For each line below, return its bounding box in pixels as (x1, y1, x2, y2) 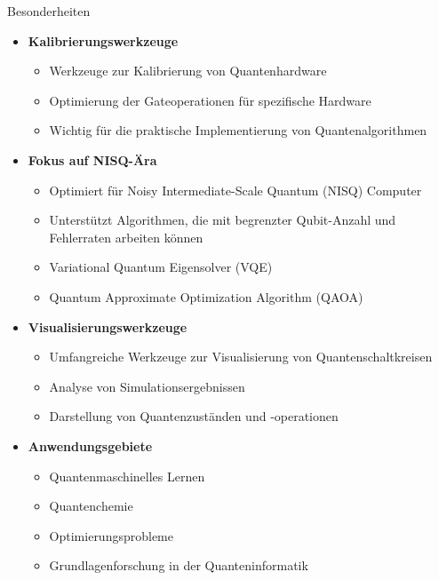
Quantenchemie (49, 497, 133, 515)
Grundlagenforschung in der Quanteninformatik (49, 556, 308, 575)
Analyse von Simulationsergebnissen (49, 377, 245, 395)
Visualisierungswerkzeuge (28, 317, 188, 336)
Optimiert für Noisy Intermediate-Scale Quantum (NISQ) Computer (49, 180, 422, 199)
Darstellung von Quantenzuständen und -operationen (49, 407, 339, 425)
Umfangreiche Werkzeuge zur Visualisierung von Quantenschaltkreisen (49, 347, 433, 366)
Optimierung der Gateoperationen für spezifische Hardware (49, 91, 371, 109)
